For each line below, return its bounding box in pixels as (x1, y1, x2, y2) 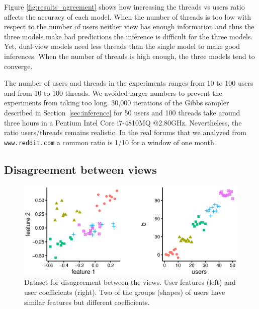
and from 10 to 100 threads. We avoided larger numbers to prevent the (4, 87, 222, 98)
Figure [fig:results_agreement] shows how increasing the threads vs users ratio (4, 2, 245, 12)
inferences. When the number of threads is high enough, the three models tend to (4, 50, 255, 61)
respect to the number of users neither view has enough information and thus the (4, 21, 254, 32)
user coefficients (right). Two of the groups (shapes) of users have (24, 286, 225, 297)
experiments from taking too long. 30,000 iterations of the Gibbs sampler (4, 97, 229, 108)
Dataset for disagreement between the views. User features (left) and (24, 277, 236, 287)
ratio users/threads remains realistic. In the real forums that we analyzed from (4, 127, 246, 138)
